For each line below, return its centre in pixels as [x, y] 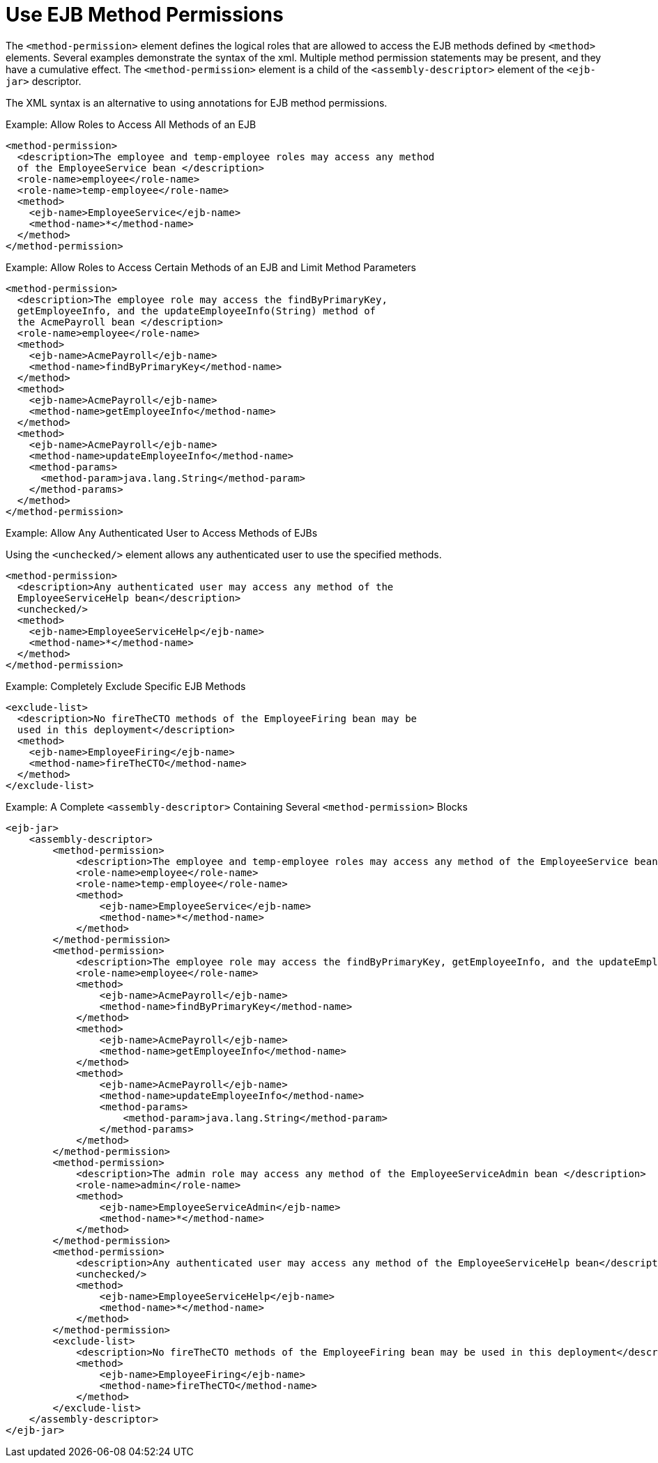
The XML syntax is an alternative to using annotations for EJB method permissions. [197, 102]
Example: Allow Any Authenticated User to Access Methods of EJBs [162, 533]
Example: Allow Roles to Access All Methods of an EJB [131, 124]
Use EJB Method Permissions [145, 15]
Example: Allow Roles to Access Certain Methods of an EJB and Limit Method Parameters [211, 267]
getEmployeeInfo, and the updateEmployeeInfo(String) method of [197, 311]
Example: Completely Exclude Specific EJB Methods [126, 686]
